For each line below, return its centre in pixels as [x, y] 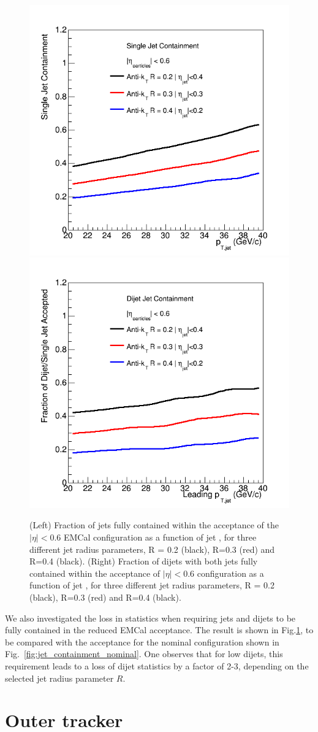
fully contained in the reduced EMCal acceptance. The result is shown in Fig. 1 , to [159, 630]
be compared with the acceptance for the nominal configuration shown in [142, 641]
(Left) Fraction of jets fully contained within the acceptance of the [154, 525]
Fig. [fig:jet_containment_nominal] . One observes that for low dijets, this [144, 654]
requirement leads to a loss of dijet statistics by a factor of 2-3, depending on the [157, 665]
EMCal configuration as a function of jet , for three [160, 537]
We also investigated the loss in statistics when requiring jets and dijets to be [150, 618]
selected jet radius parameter [59, 678]
